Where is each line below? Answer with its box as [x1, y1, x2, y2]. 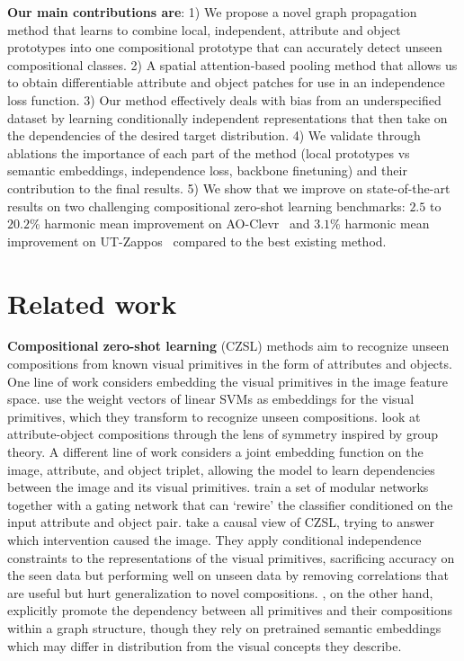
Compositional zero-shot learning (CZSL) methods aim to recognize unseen [7, 336, 450, 355]
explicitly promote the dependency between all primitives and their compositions [7, 601, 453, 620]
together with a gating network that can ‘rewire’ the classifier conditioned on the [7, 495, 453, 514]
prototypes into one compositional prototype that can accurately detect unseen [7, 38, 442, 57]
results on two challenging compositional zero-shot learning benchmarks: [7, 196, 406, 215]
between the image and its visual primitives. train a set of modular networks [7, 478, 429, 496]
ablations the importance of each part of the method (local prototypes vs [7, 143, 410, 162]
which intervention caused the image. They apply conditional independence [7, 530, 422, 549]
